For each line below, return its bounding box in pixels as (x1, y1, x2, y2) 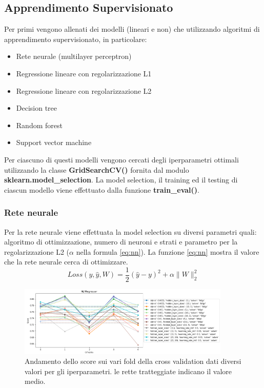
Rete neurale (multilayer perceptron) (16, 51, 132, 62)
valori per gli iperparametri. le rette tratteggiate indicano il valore (25, 365, 232, 376)
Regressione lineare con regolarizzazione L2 (16, 85, 152, 96)
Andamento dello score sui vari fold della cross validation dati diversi (25, 356, 241, 366)
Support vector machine (16, 137, 92, 148)
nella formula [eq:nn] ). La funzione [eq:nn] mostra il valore (76, 246, 259, 257)
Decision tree (16, 103, 57, 113)
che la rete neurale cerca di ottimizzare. (4, 256, 128, 267)
